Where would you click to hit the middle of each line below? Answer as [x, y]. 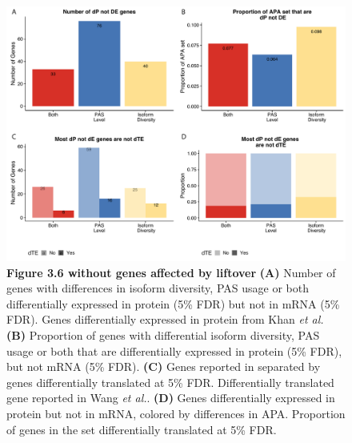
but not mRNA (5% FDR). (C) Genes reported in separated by [164, 366]
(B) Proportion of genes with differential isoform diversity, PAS [163, 334]
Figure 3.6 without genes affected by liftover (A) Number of [171, 272]
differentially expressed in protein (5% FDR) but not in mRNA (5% [173, 303]
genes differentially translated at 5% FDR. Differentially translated [170, 382]
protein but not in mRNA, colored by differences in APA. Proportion [176, 413]
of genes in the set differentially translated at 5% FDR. [142, 429]
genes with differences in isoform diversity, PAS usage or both [158, 288]
